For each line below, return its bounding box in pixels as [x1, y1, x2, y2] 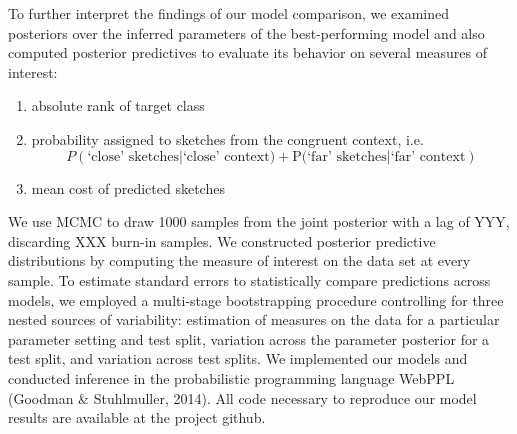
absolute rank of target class [31, 95, 205, 116]
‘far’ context [390, 149, 466, 164]
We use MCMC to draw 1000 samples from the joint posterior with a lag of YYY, [8, 211, 510, 232]
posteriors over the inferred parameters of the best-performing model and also [8, 22, 485, 43]
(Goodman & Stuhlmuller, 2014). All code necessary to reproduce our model [8, 387, 477, 408]
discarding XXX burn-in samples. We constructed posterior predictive [8, 230, 436, 251]
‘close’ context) [182, 149, 276, 164]
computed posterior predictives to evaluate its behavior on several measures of [8, 42, 487, 63]
